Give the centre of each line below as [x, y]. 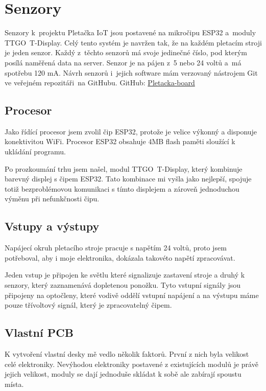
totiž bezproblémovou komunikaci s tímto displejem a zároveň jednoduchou [122, 188]
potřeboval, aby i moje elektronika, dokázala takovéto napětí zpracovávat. [120, 257]
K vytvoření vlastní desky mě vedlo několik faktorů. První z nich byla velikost [127, 354]
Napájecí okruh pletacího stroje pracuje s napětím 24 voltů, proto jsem [116, 248]
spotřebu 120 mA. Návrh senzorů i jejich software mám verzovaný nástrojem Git [131, 72]
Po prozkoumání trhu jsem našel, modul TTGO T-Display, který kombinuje [124, 168]
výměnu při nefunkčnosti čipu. [52, 199]
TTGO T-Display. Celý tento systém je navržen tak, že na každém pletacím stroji [133, 42]
